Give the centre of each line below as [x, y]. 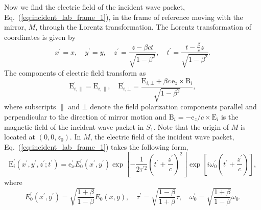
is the [230, 116]
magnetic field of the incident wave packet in [74, 126]
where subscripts [30, 107]
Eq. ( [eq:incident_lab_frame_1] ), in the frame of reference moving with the [124, 17]
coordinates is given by [40, 37]
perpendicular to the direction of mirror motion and [86, 116]
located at [20, 137]
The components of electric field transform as [75, 72]
